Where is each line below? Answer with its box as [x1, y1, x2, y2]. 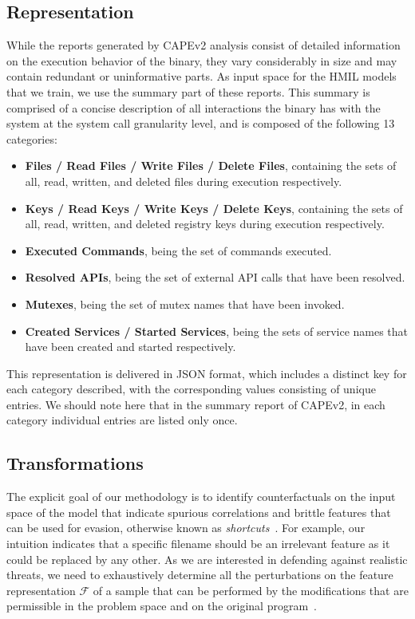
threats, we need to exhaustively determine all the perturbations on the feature [6, 566, 393, 583]
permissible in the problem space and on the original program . [6, 597, 317, 614]
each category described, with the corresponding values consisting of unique [6, 380, 376, 397]
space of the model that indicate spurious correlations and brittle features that [6, 503, 391, 520]
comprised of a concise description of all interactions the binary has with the [6, 99, 381, 116]
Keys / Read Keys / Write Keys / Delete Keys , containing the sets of [25, 199, 403, 216]
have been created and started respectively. [25, 338, 236, 355]
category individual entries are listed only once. [6, 412, 238, 428]
